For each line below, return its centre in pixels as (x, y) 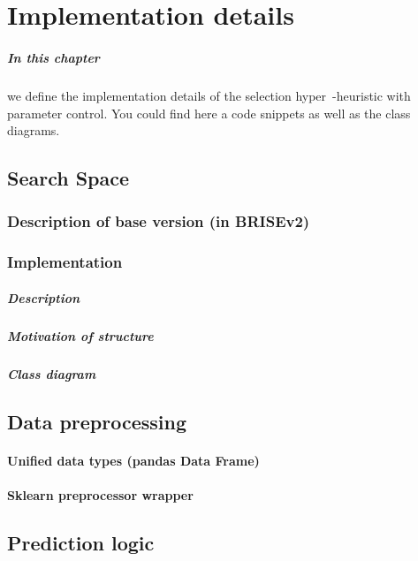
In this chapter (53, 57)
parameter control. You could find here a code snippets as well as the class (209, 113)
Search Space (68, 178)
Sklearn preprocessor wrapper (100, 494)
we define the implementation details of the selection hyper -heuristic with (209, 95)
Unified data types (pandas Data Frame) (133, 460)
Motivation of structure (80, 335)
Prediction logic (81, 542)
